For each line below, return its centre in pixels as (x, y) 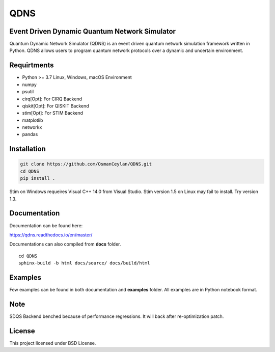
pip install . (38, 179)
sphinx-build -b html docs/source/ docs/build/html (84, 263)
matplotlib (33, 120)
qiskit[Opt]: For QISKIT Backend (56, 106)
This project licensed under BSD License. (53, 343)
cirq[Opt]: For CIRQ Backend (52, 99)
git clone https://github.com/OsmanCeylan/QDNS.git (86, 164)
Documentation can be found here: (46, 225)
